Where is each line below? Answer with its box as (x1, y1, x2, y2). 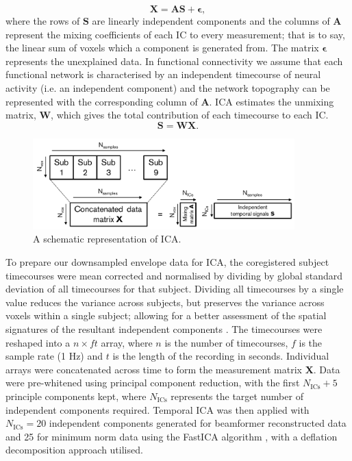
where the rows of (5, 14, 80, 27)
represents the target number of (171, 388, 303, 403)
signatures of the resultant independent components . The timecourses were (5, 321, 323, 336)
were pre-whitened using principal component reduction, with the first (5, 375, 300, 390)
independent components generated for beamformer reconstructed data (49, 416, 347, 430)
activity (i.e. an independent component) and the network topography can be (5, 80, 330, 95)
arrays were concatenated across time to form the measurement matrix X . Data (5, 362, 340, 376)
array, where (101, 335, 153, 349)
